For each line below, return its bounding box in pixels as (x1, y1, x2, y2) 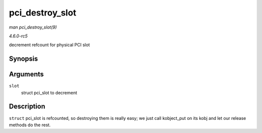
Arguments (9, 70, 44, 79)
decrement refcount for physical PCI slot (9, 42, 90, 48)
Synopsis (9, 55, 38, 63)
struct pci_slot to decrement (21, 90, 78, 96)
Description (9, 102, 46, 111)
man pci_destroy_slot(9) (9, 24, 57, 30)
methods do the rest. (9, 122, 51, 128)
